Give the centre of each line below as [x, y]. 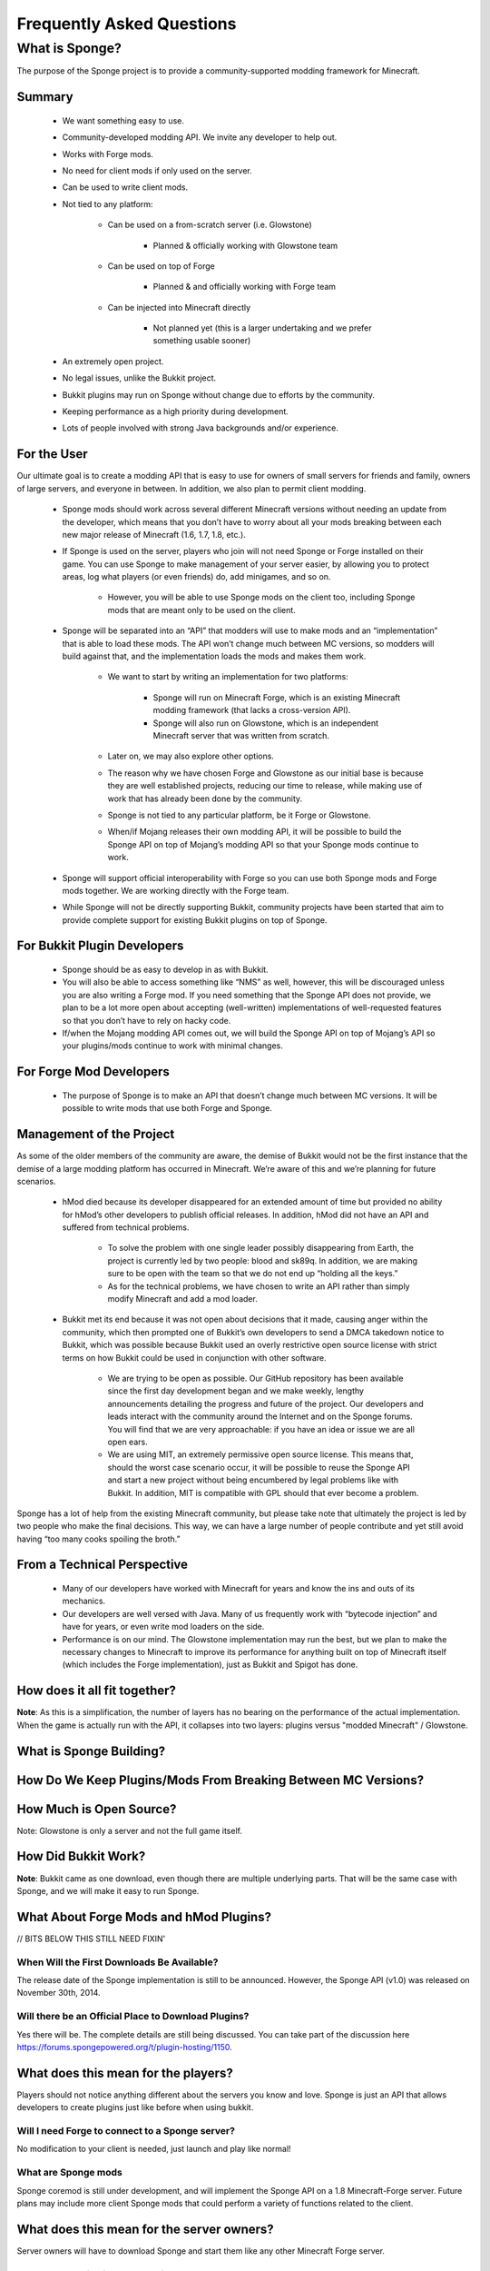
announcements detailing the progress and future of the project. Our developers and [265, 1403]
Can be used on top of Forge [161, 266]
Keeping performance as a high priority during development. [176, 412]
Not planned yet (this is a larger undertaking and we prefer [262, 328]
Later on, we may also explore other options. [191, 756]
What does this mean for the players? [125, 2073]
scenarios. [36, 1181]
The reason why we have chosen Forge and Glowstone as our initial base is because [265, 773]
